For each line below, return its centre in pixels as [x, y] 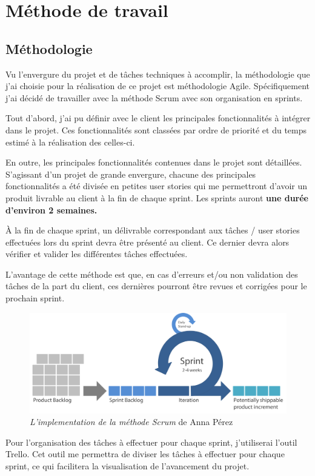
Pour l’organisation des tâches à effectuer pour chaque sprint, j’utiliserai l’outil [151, 442]
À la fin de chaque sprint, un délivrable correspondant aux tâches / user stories [153, 230]
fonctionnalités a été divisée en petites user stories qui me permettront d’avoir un [157, 186]
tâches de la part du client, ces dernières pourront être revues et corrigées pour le [156, 286]
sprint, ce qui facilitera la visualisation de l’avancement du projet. [128, 466]
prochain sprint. [35, 298]
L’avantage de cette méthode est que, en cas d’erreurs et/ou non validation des [152, 274]
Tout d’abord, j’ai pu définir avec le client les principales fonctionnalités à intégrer [158, 118]
